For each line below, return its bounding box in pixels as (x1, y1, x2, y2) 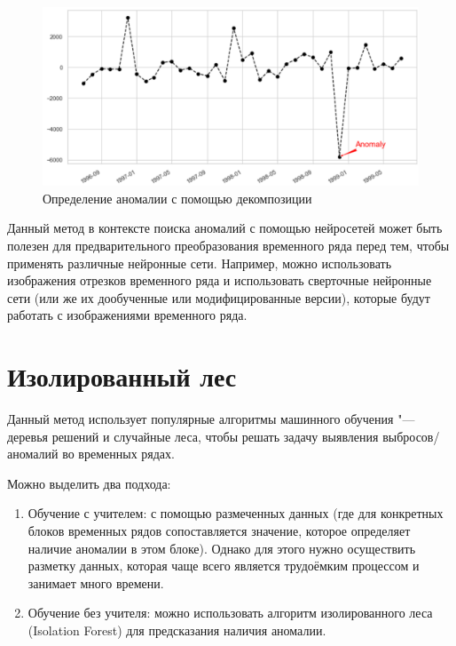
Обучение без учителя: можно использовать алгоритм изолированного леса (28, 603, 433, 622)
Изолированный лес (7, 358, 237, 395)
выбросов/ (382, 427, 440, 445)
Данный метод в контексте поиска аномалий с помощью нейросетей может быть (7, 219, 443, 237)
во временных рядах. (62, 444, 175, 463)
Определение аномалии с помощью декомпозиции (43, 188, 312, 207)
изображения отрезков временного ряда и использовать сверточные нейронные (7, 271, 432, 290)
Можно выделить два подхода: (7, 474, 171, 492)
